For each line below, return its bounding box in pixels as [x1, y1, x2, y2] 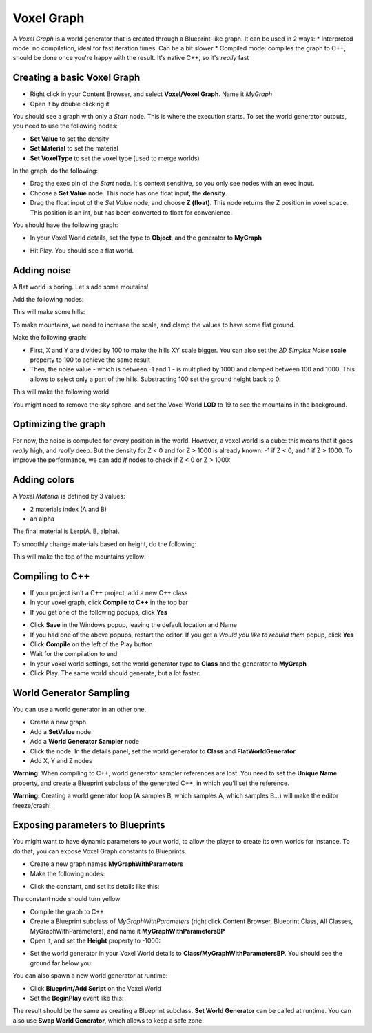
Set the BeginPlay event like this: [30, 994, 124, 1002]
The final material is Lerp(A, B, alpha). [12, 527, 120, 535]
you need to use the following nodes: [12, 122, 118, 131]
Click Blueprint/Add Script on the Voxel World [30, 984, 162, 992]
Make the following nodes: [30, 869, 105, 878]
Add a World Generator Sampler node [30, 737, 140, 746]
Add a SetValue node [30, 727, 92, 735]
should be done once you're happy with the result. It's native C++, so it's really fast [12, 54, 249, 62]
